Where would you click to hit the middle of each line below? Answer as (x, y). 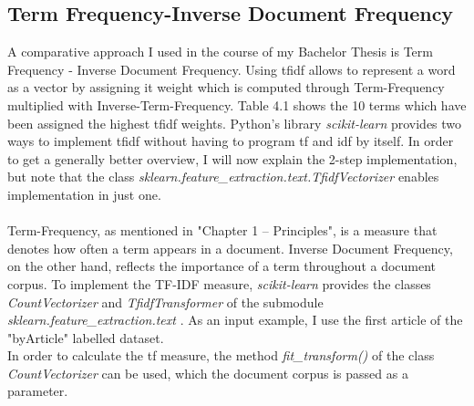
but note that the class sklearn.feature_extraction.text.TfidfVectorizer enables (223, 177)
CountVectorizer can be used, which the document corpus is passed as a (208, 373)
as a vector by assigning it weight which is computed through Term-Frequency (226, 87)
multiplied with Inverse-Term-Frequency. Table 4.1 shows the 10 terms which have (237, 104)
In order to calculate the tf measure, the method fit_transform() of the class (221, 355)
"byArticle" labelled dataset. (86, 337)
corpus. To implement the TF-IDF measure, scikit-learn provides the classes (219, 283)
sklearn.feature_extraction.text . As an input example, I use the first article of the (235, 320)
